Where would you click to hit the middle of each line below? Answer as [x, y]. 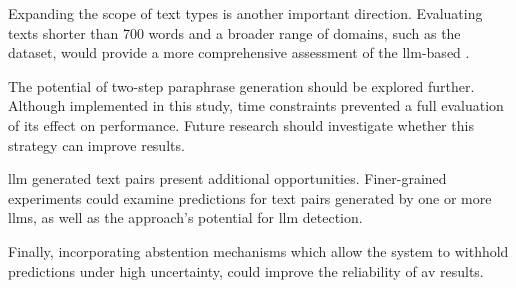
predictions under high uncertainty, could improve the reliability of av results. [246, 270]
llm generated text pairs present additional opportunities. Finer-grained [227, 178]
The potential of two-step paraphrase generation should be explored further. [241, 85]
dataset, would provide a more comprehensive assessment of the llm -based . [239, 52]
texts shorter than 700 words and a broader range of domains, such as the [234, 32]
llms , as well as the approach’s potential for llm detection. [185, 217]
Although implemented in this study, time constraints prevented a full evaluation [256, 105]
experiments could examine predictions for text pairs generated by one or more [250, 197]
